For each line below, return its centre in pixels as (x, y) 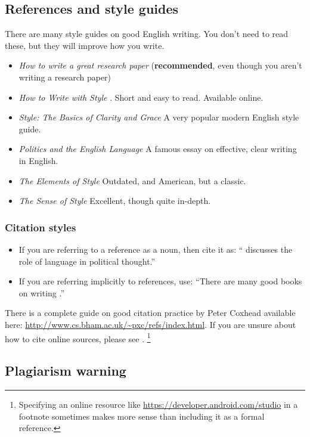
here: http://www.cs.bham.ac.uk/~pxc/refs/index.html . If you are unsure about (151, 324)
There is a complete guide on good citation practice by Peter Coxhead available (150, 313)
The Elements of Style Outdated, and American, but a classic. (132, 180)
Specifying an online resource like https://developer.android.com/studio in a (158, 404)
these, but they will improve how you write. (85, 45)
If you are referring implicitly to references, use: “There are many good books (160, 281)
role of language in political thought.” (87, 261)
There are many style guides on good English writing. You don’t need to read (147, 34)
